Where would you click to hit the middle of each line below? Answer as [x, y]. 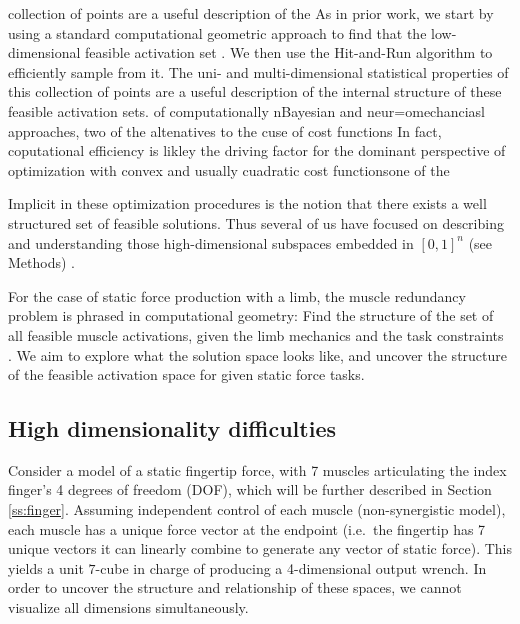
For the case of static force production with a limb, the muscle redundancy [237, 295]
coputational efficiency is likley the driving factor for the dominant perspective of [257, 150]
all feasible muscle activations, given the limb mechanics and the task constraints [256, 334]
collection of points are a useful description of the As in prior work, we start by [251, 13]
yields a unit [46, 567]
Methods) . [41, 262]
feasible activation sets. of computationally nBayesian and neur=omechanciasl [247, 110]
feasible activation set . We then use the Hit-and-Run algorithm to [289, 52]
